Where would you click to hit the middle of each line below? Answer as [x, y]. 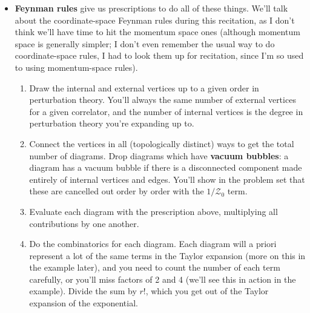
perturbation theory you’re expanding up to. [112, 123]
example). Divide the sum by [83, 291]
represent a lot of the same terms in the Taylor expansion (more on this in [167, 255]
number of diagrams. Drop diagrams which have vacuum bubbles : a [159, 155]
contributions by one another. [84, 223]
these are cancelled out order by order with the [117, 191]
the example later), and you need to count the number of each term [155, 267]
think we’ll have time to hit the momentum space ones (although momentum [157, 32]
